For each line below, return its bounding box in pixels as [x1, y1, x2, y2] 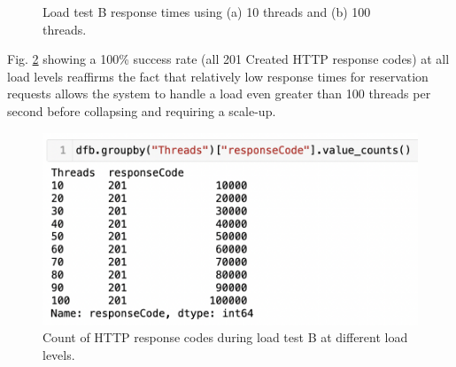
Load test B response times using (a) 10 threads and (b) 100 [43, 3, 371, 20]
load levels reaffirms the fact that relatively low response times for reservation [7, 66, 429, 85]
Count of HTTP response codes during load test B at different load [43, 328, 408, 347]
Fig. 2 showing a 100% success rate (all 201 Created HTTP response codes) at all [7, 50, 450, 68]
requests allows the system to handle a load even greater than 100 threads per [7, 84, 431, 103]
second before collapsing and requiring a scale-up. [7, 101, 276, 120]
